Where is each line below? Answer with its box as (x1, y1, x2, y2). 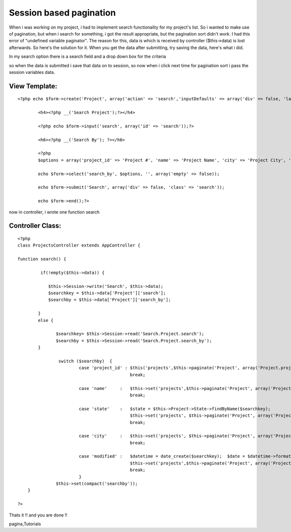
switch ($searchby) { (58, 358, 113, 364)
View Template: (9, 82, 58, 90)
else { (38, 318, 54, 323)
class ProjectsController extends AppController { (17, 243, 141, 248)
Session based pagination (9, 7, 116, 18)
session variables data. (9, 69, 55, 75)
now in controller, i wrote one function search (9, 209, 100, 215)
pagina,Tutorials (9, 521, 41, 527)
